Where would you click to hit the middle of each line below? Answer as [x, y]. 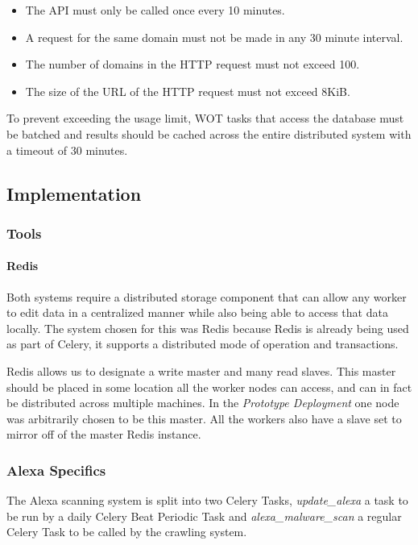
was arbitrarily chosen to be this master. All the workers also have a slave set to [204, 418]
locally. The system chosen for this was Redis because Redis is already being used [208, 328]
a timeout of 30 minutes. [67, 150]
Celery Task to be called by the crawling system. [127, 532]
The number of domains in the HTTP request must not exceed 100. [192, 64]
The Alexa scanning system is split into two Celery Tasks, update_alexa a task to [207, 500]
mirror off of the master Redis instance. [104, 434]
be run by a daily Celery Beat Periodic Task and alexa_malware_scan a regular [204, 516]
